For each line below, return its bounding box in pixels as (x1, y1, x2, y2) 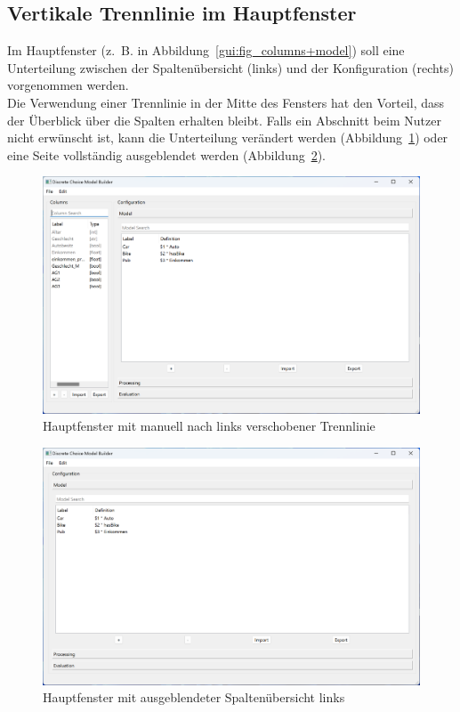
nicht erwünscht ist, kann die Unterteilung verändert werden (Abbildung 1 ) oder (7, 128, 448, 147)
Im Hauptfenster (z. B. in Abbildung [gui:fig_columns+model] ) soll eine (7, 41, 405, 60)
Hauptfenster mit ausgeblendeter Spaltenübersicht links (43, 688, 345, 707)
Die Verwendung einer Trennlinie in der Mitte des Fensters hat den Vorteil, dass (7, 93, 445, 111)
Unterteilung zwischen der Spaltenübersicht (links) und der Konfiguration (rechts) (7, 58, 454, 77)
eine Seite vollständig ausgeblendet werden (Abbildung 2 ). (7, 145, 327, 164)
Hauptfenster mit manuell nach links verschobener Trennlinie (43, 417, 375, 435)
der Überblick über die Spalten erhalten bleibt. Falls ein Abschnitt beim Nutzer (7, 110, 441, 129)
